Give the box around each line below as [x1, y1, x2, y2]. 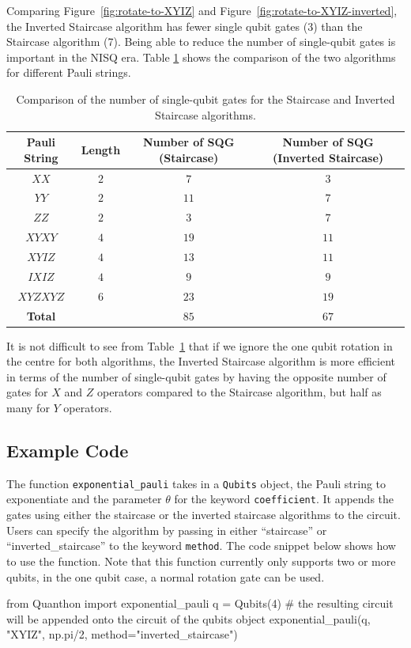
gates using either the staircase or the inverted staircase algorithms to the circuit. [6, 506, 401, 523]
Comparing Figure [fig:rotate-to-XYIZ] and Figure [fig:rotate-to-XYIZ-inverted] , [6, 2, 398, 18]
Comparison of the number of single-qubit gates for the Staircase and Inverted [16, 90, 395, 107]
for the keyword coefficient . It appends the [174, 491, 394, 507]
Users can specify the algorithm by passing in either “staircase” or [6, 521, 327, 538]
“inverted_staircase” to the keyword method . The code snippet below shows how [6, 537, 396, 554]
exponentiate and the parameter [6, 491, 162, 507]
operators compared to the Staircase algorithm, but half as [97, 384, 382, 400]
